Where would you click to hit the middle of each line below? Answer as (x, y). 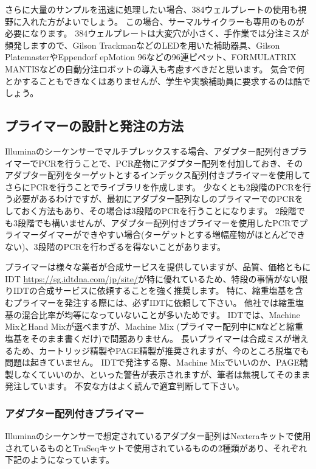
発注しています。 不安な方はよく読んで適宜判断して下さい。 (125, 386)
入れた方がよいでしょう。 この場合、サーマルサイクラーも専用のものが (163, 21)
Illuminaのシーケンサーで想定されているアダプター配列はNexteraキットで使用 (158, 436)
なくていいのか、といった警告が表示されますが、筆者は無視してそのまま (166, 374)
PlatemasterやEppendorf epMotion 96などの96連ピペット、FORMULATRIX (151, 57)
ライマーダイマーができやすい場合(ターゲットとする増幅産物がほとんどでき (155, 234)
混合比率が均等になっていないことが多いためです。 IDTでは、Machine (161, 314)
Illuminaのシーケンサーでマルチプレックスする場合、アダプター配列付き (148, 151)
